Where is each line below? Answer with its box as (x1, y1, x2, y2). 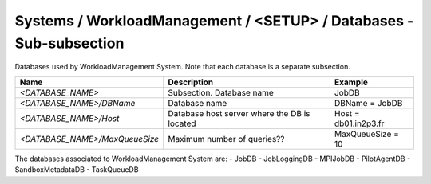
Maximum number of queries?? (168, 133, 285, 144)
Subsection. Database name (168, 87, 275, 98)
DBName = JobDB (334, 97, 403, 108)
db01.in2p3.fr (334, 118, 385, 129)
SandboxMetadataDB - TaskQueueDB (14, 165, 139, 174)
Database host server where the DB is (168, 108, 310, 119)
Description (168, 76, 214, 88)
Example (334, 76, 369, 88)
